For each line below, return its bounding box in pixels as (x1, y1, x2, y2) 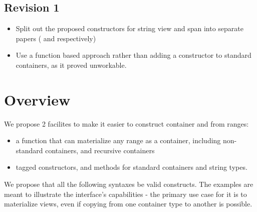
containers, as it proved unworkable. (16, 59, 127, 70)
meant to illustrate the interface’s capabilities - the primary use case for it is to (4, 188, 247, 199)
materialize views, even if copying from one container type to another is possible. (4, 198, 252, 209)
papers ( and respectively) (16, 33, 96, 43)
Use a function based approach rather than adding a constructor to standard (16, 50, 251, 60)
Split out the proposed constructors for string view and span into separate (16, 23, 243, 34)
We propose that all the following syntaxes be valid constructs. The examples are (4, 179, 253, 189)
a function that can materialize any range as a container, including (16, 135, 221, 146)
